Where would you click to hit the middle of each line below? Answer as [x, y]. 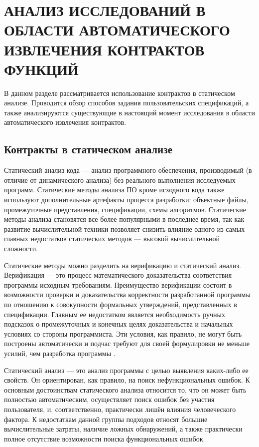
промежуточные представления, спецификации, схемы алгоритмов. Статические [125, 209]
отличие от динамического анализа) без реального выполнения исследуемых [120, 180]
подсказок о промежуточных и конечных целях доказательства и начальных [119, 324]
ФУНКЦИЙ [41, 69]
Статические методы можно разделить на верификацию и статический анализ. [123, 265]
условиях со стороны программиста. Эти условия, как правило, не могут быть [123, 333]
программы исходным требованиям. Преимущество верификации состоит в [118, 284]
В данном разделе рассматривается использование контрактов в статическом [120, 93]
